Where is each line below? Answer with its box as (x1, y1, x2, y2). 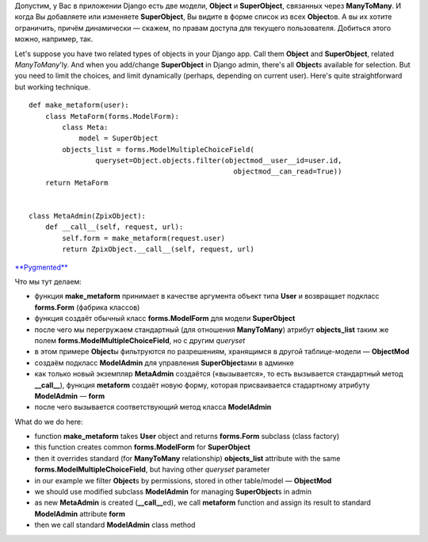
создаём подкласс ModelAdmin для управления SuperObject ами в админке (34, 357, 295, 368)
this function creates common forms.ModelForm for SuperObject (34, 442, 251, 452)
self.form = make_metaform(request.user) (62, 234, 226, 242)
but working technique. (14, 82, 90, 91)
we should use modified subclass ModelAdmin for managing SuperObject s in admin (34, 487, 312, 497)
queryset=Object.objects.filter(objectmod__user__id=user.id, (95, 156, 342, 166)
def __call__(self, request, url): (44, 223, 184, 231)
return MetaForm (44, 178, 109, 187)
